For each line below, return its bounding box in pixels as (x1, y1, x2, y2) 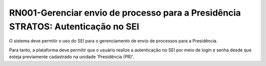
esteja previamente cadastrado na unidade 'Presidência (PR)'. (9, 54, 134, 60)
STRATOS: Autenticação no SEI (9, 21, 139, 32)
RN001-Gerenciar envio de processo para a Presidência (9, 7, 241, 18)
